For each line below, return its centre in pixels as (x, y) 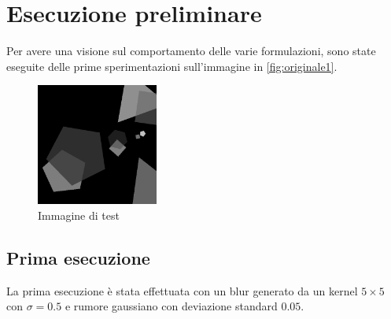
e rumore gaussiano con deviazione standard (171, 306)
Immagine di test (79, 215)
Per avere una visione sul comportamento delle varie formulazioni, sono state (191, 51)
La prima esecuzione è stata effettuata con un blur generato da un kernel (182, 290)
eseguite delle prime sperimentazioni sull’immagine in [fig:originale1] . (172, 66)
